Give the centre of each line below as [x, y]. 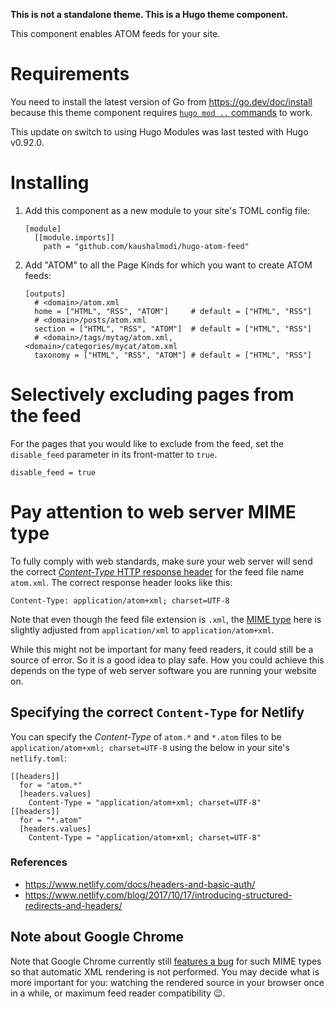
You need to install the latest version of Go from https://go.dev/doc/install [161, 101]
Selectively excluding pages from [152, 395]
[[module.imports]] [74, 237]
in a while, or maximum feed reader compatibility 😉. [118, 993]
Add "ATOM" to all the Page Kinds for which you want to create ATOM [168, 265]
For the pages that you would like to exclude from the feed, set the [147, 443]
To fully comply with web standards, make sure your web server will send [161, 561]
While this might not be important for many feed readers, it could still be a [162, 649]
